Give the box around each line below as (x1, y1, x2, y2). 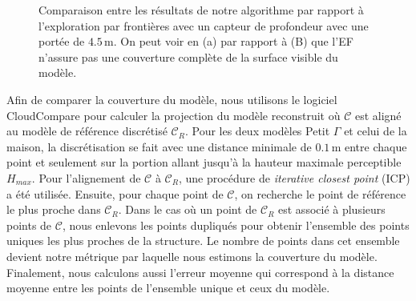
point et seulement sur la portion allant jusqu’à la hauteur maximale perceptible (6, 154, 402, 171)
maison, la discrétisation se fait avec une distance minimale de (6, 138, 312, 155)
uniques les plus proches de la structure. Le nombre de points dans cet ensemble (6, 232, 400, 249)
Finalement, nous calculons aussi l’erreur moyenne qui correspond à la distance (6, 263, 394, 280)
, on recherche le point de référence (234, 185, 406, 202)
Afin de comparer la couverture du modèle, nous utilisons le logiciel (6, 90, 337, 107)
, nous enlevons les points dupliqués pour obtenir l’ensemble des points (62, 216, 410, 233)
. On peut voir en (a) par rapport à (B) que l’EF (113, 33, 353, 50)
